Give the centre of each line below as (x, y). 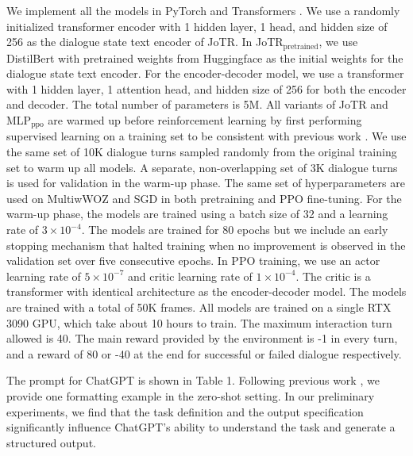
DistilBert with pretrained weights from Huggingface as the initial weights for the (205, 57)
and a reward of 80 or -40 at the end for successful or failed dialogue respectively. (204, 353)
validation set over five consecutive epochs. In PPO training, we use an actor (193, 261)
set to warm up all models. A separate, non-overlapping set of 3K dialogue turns (202, 167)
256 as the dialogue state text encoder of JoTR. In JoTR (145, 42)
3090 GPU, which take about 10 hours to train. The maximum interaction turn (199, 322)
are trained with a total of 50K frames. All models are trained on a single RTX (199, 307)
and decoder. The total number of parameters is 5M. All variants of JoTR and (197, 104)
